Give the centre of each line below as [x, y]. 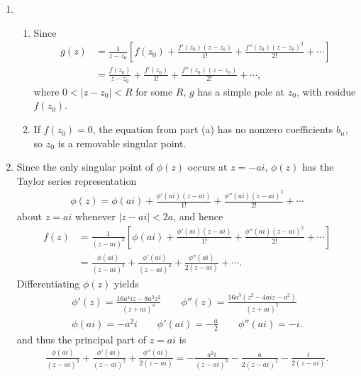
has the [318, 167]
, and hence [198, 216]
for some [154, 91]
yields [126, 283]
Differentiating [48, 283]
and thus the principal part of [81, 339]
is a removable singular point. [122, 143]
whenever [95, 216]
